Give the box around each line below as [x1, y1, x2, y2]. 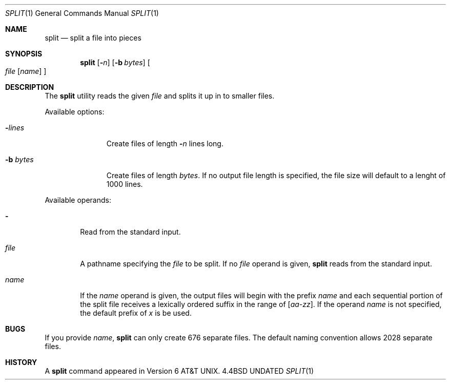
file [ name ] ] [5, 67, 47, 75]
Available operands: [45, 196, 111, 204]
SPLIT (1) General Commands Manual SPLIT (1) [5, 9, 159, 17]
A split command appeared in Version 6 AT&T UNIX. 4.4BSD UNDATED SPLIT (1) [45, 367, 314, 375]
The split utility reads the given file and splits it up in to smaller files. [45, 91, 275, 100]
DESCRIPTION [5, 83, 54, 91]
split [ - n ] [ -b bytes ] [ [80, 58, 150, 67]
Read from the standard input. [80, 227, 181, 236]
